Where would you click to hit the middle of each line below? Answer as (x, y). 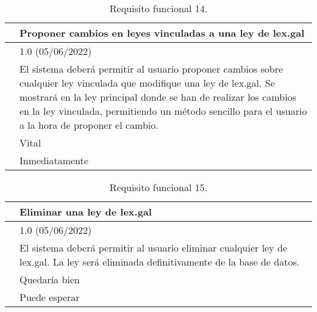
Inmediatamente (54, 160)
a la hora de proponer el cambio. (89, 125)
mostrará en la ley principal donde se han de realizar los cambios (158, 97)
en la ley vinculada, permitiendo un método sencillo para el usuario (163, 111)
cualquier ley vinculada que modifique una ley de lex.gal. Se (147, 83)
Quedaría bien (50, 279)
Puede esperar (50, 297)
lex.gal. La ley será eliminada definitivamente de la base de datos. (160, 262)
